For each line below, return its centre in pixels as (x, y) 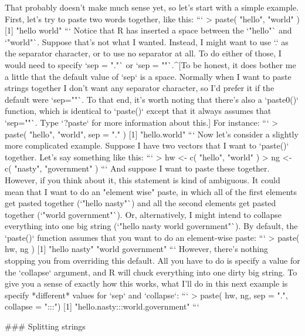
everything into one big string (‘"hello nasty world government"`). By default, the (151, 226)
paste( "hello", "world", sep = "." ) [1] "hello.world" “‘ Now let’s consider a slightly (152, 134)
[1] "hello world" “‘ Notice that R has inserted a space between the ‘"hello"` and (148, 30)
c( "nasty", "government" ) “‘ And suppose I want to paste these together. (137, 168)
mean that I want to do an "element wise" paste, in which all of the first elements (151, 191)
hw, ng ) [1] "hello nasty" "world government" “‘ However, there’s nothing (137, 249)
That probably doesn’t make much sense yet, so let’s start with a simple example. (152, 7)
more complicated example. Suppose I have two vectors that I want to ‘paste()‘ (147, 145)
